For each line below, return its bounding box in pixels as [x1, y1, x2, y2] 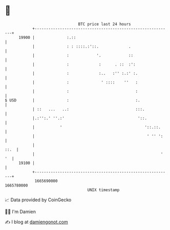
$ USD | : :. [5, 97, 140, 103]
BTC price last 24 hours [78, 22, 131, 27]
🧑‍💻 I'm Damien [5, 208, 36, 215]
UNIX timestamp [87, 187, 120, 193]
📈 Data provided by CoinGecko [5, 197, 72, 203]
